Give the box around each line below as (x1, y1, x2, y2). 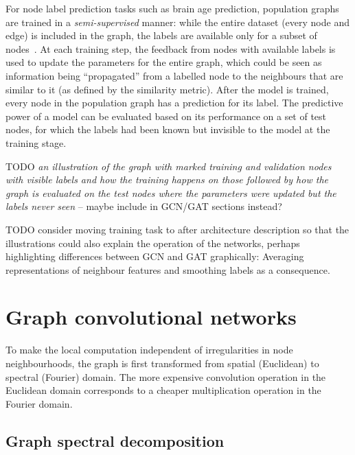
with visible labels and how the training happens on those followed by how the (5, 172, 328, 187)
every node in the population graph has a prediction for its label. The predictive (5, 95, 343, 110)
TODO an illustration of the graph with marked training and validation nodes (5, 159, 332, 173)
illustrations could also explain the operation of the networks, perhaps (5, 235, 300, 250)
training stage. (5, 135, 67, 150)
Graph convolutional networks (5, 303, 297, 331)
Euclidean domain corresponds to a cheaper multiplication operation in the (5, 383, 321, 397)
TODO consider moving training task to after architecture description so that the (5, 222, 350, 236)
